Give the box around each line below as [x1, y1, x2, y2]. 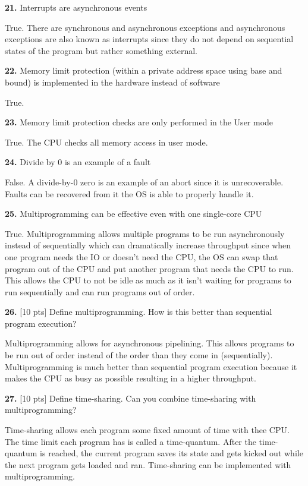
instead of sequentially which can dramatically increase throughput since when [5, 239, 291, 251]
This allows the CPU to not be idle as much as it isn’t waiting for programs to [5, 274, 291, 286]
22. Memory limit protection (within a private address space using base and [5, 64, 282, 77]
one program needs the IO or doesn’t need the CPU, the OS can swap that [5, 250, 278, 263]
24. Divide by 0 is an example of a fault [5, 156, 151, 168]
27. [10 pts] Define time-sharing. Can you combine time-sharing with [5, 392, 256, 404]
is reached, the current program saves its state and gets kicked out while [40, 447, 303, 459]
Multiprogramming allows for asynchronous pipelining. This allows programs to [5, 337, 294, 349]
